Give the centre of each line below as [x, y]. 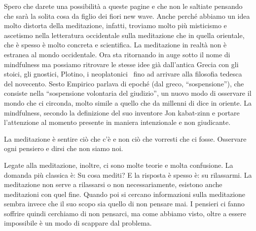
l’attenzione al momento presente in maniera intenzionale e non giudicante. [117, 122]
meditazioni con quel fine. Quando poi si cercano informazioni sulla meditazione [125, 194]
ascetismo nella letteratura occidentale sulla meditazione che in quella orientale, [124, 35]
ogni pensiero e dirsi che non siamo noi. [64, 148]
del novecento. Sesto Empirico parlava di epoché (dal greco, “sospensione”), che [124, 83]
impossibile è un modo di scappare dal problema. [78, 223]
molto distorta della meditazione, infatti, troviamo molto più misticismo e [115, 25]
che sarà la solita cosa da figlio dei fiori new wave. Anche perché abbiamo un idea [127, 16]
